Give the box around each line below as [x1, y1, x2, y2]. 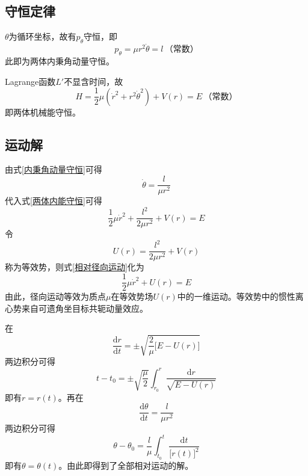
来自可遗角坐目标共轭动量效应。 [21, 301, 148, 314]
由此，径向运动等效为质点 [5, 290, 106, 303]
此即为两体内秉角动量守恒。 [5, 55, 114, 67]
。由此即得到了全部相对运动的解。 [58, 459, 194, 471]
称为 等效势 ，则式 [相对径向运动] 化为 [5, 261, 144, 273]
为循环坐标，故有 [8, 30, 76, 43]
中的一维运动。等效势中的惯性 [177, 290, 295, 303]
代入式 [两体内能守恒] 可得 [5, 194, 102, 207]
